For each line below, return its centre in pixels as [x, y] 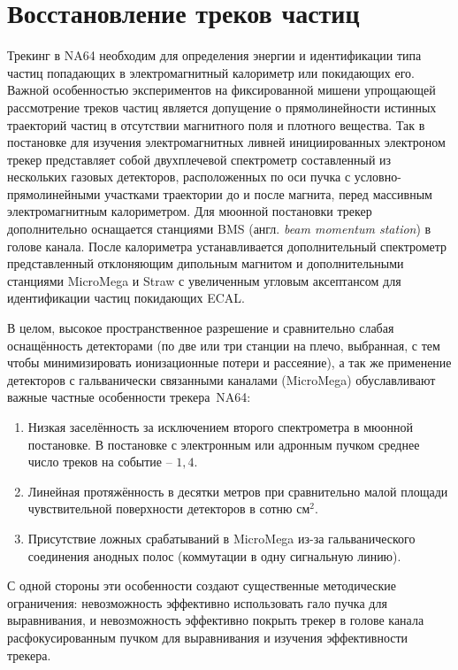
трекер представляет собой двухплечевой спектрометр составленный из [199, 159]
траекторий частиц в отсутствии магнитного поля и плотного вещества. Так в [216, 124]
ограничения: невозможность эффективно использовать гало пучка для [197, 602]
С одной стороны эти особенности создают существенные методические [202, 585]
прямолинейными [54, 193]
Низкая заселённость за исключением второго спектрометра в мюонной [221, 427]
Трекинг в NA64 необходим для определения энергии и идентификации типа [214, 55]
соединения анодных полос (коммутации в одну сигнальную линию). [214, 555]
